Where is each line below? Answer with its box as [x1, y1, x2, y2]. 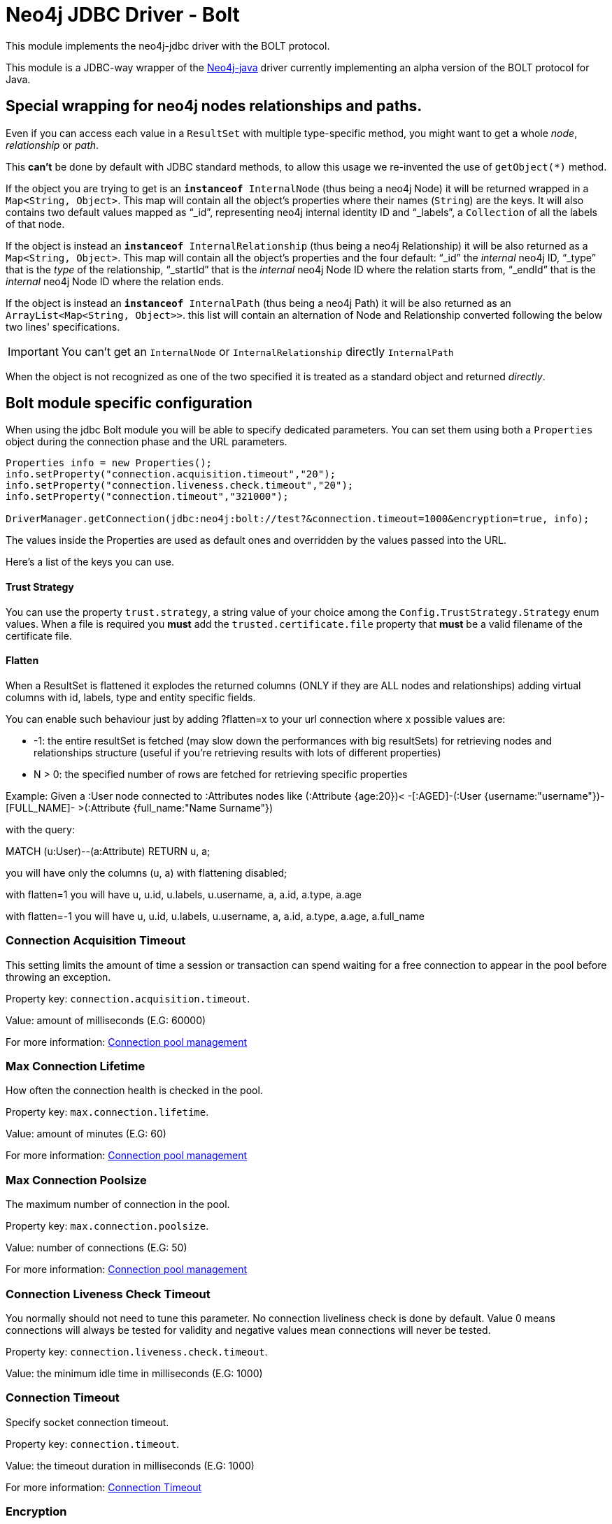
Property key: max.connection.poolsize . [6, 1220, 209, 1232]
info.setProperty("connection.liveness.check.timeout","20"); [6, 480, 354, 491]
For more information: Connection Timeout [6, 1481, 202, 1493]
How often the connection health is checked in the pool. [6, 1084, 263, 1097]
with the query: [6, 823, 76, 835]
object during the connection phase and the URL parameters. [6, 436, 287, 448]
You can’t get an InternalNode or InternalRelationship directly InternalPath [61, 344, 454, 359]
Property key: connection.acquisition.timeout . [6, 992, 250, 1005]
